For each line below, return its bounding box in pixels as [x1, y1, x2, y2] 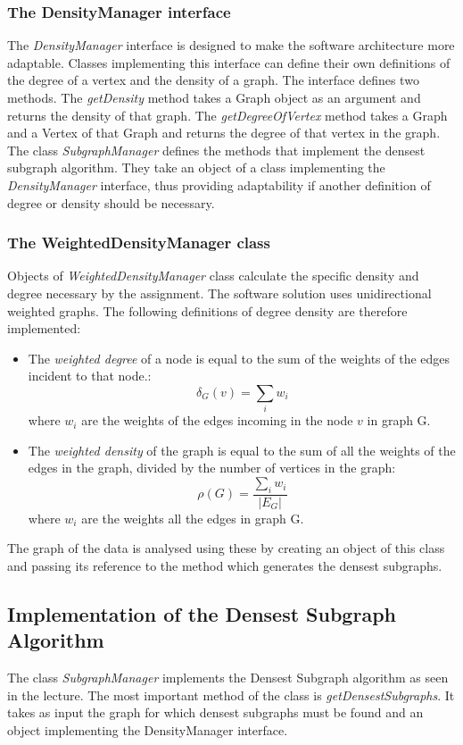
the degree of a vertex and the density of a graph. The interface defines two [7, 71, 419, 89]
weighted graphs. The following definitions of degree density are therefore [7, 301, 408, 320]
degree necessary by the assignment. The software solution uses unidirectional [7, 283, 432, 302]
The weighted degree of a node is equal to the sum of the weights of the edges [28, 348, 451, 367]
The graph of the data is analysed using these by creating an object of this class [7, 539, 445, 557]
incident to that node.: [28, 366, 152, 385]
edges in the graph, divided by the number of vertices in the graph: [28, 458, 396, 477]
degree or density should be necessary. [7, 193, 215, 212]
